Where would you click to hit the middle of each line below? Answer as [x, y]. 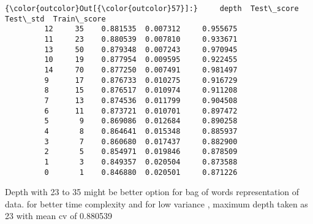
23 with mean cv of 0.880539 [58, 216]
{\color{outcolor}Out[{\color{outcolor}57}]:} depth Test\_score [152, 9]
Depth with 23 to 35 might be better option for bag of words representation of [152, 192]
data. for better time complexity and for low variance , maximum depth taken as [156, 203]
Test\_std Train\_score [55, 19]
